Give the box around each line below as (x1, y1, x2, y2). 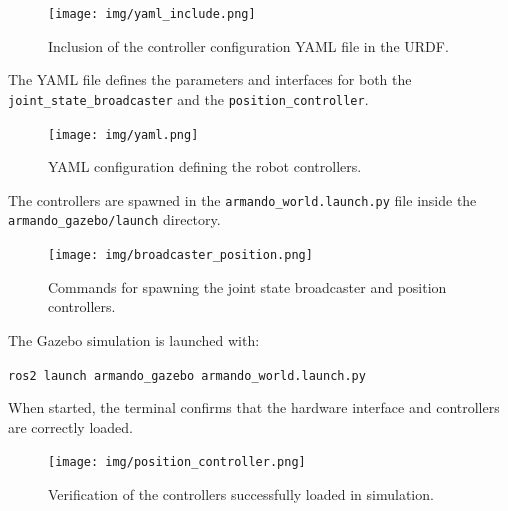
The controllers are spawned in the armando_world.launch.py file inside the (8, 189, 477, 210)
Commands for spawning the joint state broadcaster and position (48, 276, 447, 297)
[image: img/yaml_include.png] (48, 7, 256, 21)
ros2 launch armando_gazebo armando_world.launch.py (8, 368, 366, 383)
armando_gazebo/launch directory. (8, 209, 221, 230)
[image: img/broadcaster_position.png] (48, 248, 313, 263)
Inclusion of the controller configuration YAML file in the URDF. (48, 35, 449, 56)
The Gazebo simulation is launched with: (8, 329, 260, 350)
